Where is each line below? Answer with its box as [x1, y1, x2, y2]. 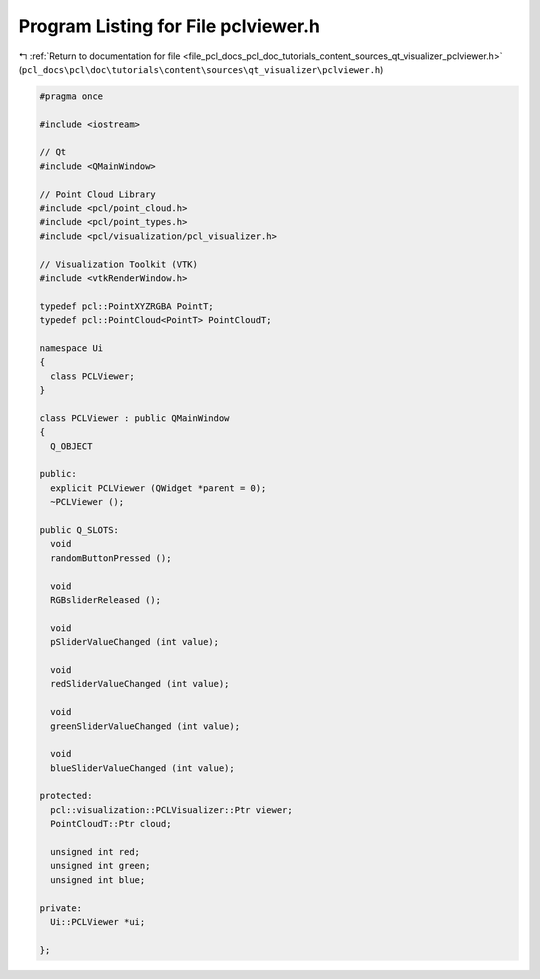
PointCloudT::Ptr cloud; [50, 818, 172, 830]
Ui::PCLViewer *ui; [50, 916, 146, 927]
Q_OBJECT [50, 440, 93, 452]
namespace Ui [39, 342, 104, 354]
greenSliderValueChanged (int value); [50, 720, 240, 732]
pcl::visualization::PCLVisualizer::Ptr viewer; [50, 804, 294, 815]
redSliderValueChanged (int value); [50, 678, 230, 690]
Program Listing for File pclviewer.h [18, 15, 320, 37]
